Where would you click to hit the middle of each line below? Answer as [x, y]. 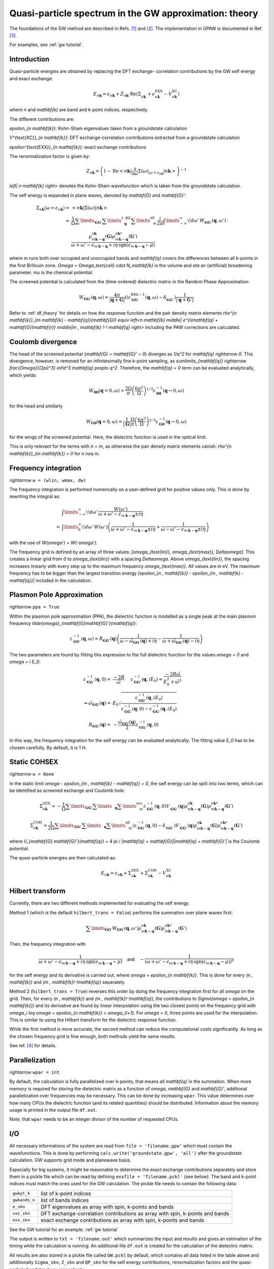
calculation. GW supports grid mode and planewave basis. [70, 1160]
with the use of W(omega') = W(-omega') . [54, 543]
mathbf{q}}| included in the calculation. [51, 580]
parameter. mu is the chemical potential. [51, 272]
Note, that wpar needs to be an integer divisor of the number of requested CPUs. [94, 1119]
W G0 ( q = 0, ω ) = [104, 422]
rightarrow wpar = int [35, 1072]
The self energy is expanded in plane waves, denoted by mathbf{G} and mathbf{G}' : [98, 195]
